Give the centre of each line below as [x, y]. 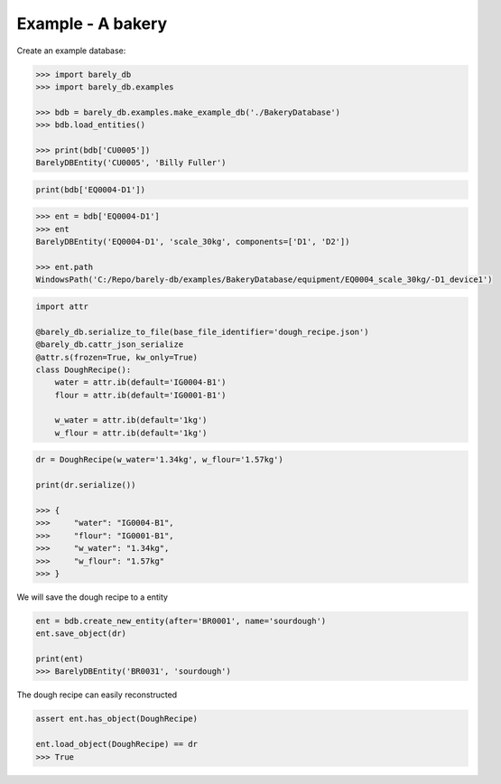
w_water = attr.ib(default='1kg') [131, 420]
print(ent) [60, 659]
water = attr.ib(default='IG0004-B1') [140, 383]
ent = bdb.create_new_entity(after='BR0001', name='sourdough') [181, 621]
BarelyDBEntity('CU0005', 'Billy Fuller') [131, 163]
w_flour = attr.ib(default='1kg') [131, 433]
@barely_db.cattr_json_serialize [110, 345]
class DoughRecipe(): [83, 369]
